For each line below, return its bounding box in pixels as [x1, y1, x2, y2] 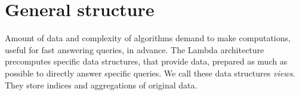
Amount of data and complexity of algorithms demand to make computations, [5, 32, 291, 44]
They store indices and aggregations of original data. [5, 78, 198, 91]
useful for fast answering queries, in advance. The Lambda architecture [5, 43, 264, 56]
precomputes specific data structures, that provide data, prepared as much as [5, 55, 288, 68]
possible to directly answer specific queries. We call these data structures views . [5, 66, 295, 79]
